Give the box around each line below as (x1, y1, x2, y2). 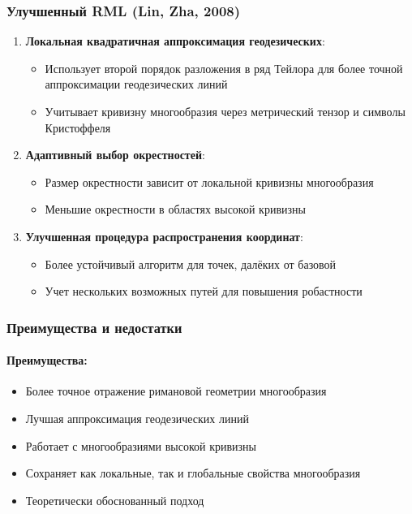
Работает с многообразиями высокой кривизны (25, 437, 256, 454)
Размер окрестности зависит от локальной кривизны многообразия (45, 173, 374, 190)
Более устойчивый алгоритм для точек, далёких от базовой (45, 255, 337, 272)
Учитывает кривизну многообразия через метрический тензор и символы (45, 103, 406, 119)
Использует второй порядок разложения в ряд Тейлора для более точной (45, 59, 403, 76)
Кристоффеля (45, 119, 111, 136)
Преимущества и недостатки (6, 317, 182, 337)
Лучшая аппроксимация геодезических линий (25, 409, 249, 426)
